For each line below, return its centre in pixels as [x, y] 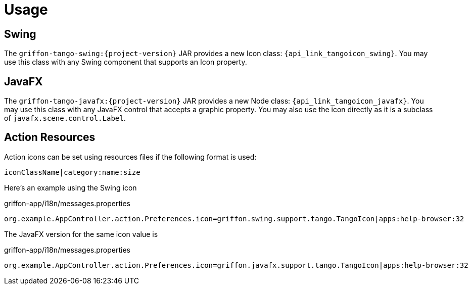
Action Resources [50, 137]
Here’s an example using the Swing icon [70, 187]
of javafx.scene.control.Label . [65, 118]
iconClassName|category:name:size [72, 172]
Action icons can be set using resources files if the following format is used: [130, 157]
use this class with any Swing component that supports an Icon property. [126, 62]
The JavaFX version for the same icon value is [81, 234]
